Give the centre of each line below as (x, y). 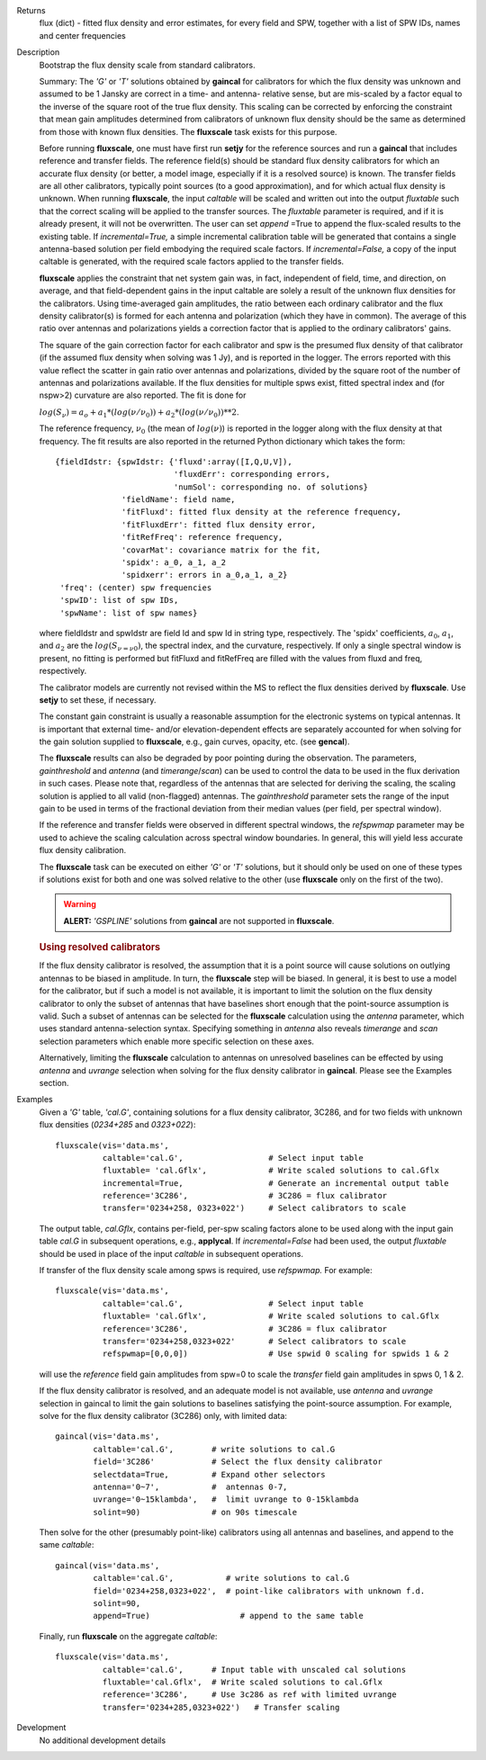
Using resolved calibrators (100, 947)
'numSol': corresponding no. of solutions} (271, 487)
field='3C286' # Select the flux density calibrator (238, 1462)
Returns (31, 10)
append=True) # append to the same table (228, 1616)
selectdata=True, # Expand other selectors (209, 1474)
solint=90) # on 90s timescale (195, 1512)
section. (54, 1082)
